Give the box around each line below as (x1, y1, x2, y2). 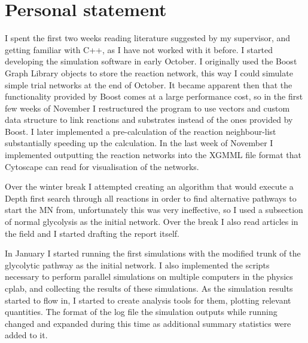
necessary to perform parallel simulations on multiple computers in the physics (5, 270, 293, 283)
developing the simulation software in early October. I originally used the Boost (5, 55, 297, 67)
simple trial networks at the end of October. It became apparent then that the (5, 78, 292, 91)
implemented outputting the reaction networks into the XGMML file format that (5, 149, 301, 161)
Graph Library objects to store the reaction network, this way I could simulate (5, 66, 293, 79)
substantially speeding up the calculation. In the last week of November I (5, 137, 273, 149)
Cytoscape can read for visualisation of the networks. (5, 160, 199, 172)
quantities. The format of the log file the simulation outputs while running (5, 305, 277, 318)
